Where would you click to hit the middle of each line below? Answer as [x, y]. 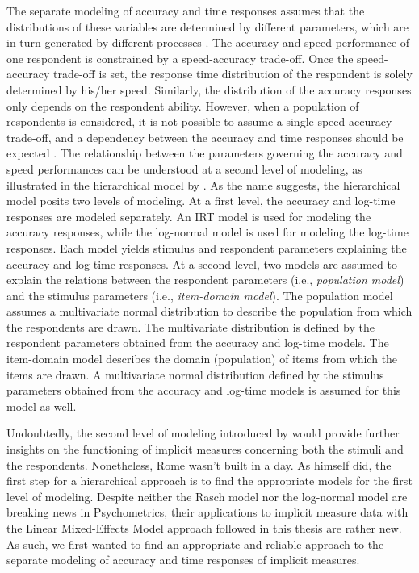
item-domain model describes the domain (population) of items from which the [202, 359]
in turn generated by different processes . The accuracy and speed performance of [208, 42]
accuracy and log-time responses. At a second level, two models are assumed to [202, 263]
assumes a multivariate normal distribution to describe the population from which [209, 311]
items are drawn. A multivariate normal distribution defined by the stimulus [195, 374]
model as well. [42, 406]
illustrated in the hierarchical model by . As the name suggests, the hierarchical [203, 184]
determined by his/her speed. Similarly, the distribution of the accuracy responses [209, 89]
